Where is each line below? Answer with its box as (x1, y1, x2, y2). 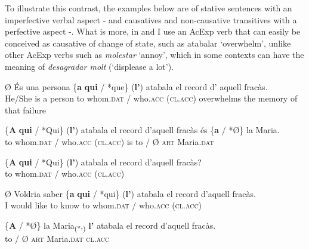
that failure (5, 103, 46, 116)
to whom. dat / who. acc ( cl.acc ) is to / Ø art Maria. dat (5, 135, 214, 147)
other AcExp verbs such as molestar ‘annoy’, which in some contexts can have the (5, 48, 304, 61)
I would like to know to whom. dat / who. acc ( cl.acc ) (5, 199, 202, 211)
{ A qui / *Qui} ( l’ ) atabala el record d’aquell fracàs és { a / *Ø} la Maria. (5, 124, 280, 136)
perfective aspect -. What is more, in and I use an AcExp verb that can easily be (5, 25, 301, 38)
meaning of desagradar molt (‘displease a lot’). (5, 60, 174, 72)
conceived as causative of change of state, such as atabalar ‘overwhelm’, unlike (5, 36, 291, 49)
